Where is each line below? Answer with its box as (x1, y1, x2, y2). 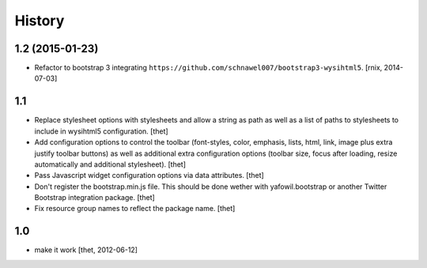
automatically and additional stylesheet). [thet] (34, 159, 186, 169)
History (14, 12, 65, 29)
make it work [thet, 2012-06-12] (34, 245, 138, 255)
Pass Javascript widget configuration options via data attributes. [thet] (34, 171, 264, 180)
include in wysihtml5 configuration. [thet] (34, 126, 169, 136)
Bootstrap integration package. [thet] (34, 193, 156, 202)
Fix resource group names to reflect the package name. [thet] (34, 204, 236, 213)
